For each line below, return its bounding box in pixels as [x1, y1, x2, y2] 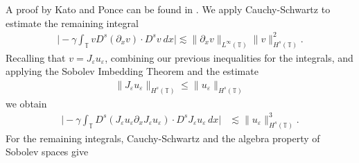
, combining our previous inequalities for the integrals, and [105, 50, 353, 65]
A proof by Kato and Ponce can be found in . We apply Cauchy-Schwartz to [6, 2, 331, 16]
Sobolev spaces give [6, 144, 89, 159]
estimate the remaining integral [6, 15, 139, 30]
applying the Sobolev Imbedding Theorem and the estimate [6, 64, 259, 78]
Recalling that [6, 50, 66, 65]
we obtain [6, 96, 47, 110]
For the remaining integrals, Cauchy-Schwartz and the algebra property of [6, 130, 320, 145]
